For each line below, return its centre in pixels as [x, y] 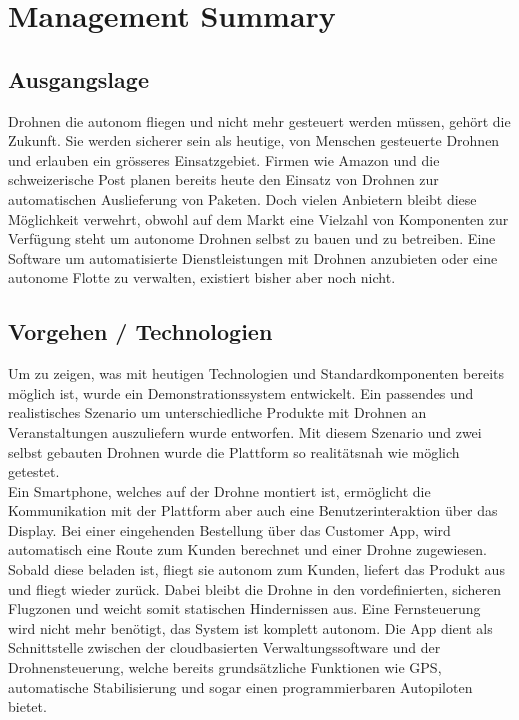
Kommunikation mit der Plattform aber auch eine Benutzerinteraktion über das [253, 510]
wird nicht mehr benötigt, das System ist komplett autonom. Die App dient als [250, 627]
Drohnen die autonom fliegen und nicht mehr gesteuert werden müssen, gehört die [259, 120]
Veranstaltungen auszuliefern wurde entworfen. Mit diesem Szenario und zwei [245, 431]
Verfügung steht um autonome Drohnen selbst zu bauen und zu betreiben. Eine [252, 238]
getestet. [34, 471]
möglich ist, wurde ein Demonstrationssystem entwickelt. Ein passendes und [241, 392]
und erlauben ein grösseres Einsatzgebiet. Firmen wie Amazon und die [224, 159]
